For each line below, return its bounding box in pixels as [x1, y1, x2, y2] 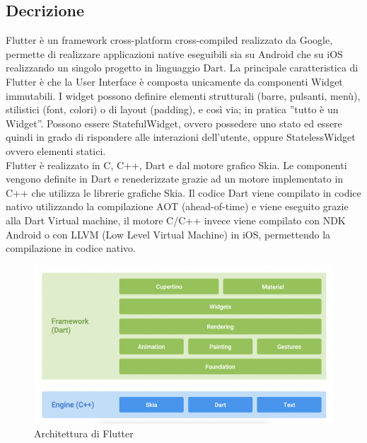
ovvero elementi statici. [6, 143, 106, 158]
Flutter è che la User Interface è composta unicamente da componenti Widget [6, 74, 343, 88]
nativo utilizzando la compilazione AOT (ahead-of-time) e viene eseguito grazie [6, 199, 349, 214]
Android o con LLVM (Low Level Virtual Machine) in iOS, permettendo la [6, 226, 331, 241]
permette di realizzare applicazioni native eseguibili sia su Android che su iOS [6, 46, 343, 61]
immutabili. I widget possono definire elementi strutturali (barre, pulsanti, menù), [6, 88, 361, 103]
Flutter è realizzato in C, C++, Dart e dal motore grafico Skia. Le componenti [6, 157, 347, 172]
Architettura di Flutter [34, 426, 134, 441]
